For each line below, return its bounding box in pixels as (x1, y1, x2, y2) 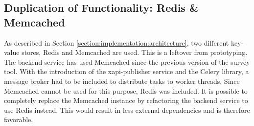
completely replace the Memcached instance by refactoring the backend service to (4, 95, 248, 105)
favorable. (4, 114, 33, 125)
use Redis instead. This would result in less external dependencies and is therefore (4, 104, 250, 115)
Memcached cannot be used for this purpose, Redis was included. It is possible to (4, 85, 248, 96)
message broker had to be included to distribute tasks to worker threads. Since (4, 76, 240, 86)
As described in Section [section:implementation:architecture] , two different (4, 37, 229, 48)
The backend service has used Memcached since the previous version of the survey (4, 56, 250, 67)
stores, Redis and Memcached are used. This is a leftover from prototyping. (22, 47, 248, 57)
